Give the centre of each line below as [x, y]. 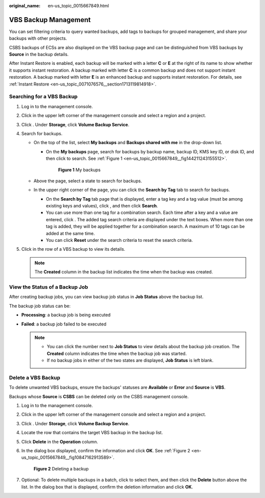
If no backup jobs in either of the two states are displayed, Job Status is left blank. [130, 360]
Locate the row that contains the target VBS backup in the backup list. [92, 433]
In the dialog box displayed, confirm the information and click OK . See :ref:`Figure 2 [106, 450]
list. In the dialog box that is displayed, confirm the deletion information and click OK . [107, 487]
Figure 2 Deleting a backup [61, 469]
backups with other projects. [38, 38]
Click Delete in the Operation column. [60, 441]
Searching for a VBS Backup [43, 97]
